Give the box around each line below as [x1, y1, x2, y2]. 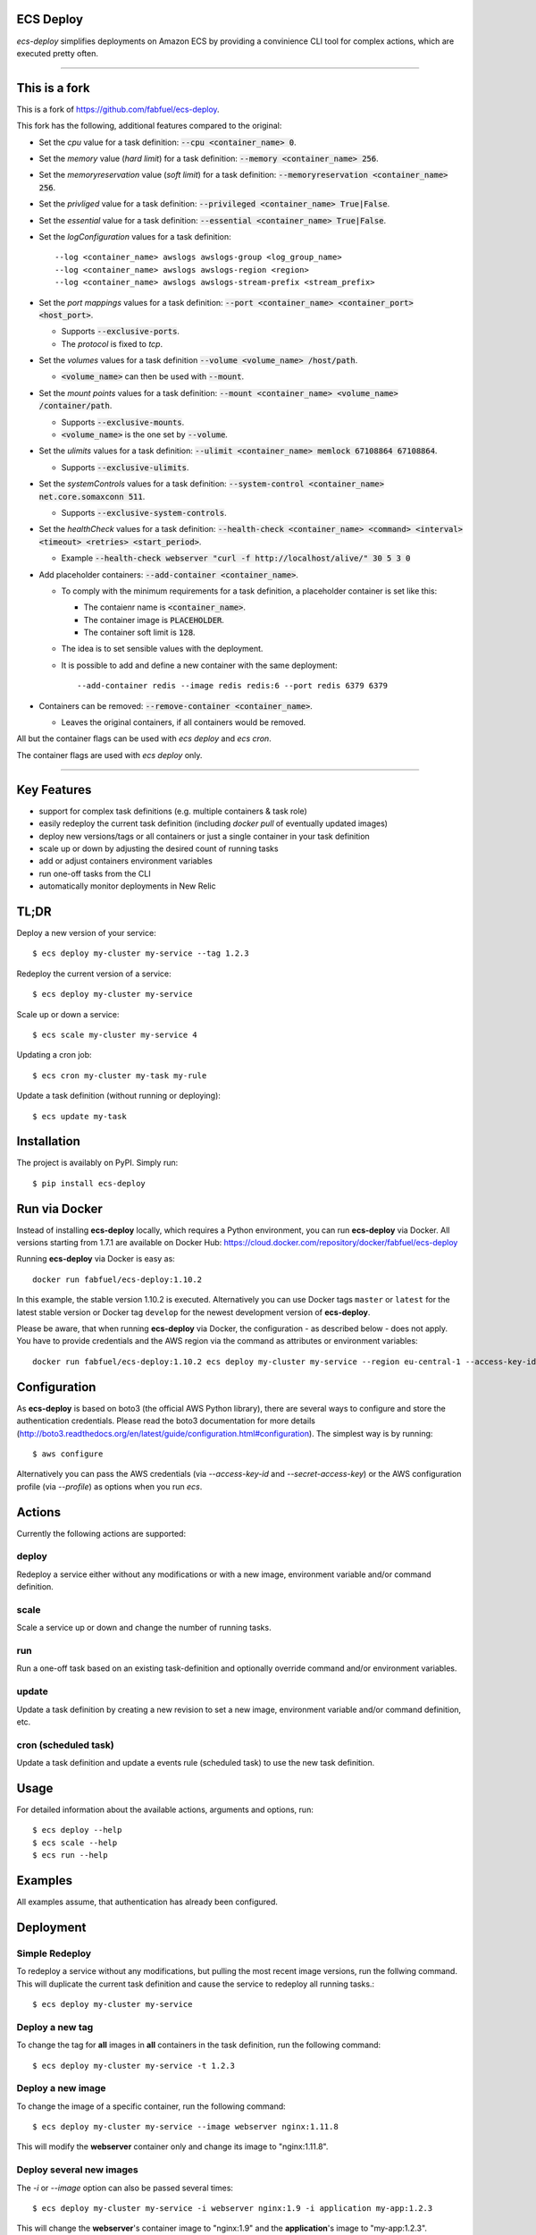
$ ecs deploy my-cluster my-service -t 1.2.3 [32, 2061, 236, 2071]
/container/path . [38, 401, 113, 411]
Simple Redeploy [16, 1947, 92, 1960]
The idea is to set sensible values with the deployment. [61, 644, 264, 654]
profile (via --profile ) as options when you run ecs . [16, 1480, 203, 1492]
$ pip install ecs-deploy [32, 1178, 147, 1188]
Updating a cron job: [16, 1050, 93, 1060]
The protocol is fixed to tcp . [61, 338, 163, 349]
